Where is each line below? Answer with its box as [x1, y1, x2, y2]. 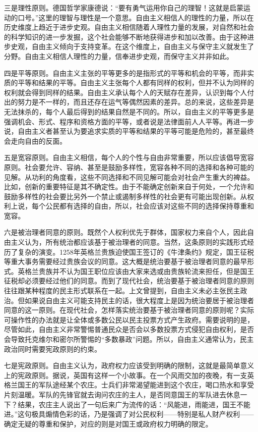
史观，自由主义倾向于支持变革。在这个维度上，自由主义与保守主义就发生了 [10, 41, 254, 52]
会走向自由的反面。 [4, 135, 66, 146]
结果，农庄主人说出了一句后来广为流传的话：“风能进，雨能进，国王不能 [17, 399, 251, 409]
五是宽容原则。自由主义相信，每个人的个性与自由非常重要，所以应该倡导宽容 [4, 152, 254, 162]
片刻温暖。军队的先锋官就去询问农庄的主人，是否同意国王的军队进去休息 [4, 389, 240, 399]
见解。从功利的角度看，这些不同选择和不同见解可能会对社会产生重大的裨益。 [4, 171, 254, 182]
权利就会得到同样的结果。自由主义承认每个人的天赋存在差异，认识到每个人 [4, 87, 247, 97]
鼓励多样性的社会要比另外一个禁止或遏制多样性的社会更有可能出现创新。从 [4, 191, 247, 201]
